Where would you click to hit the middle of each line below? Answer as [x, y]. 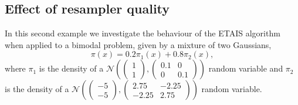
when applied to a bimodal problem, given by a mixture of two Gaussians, [138, 44]
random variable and [246, 68]
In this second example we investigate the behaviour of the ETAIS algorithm [143, 33]
